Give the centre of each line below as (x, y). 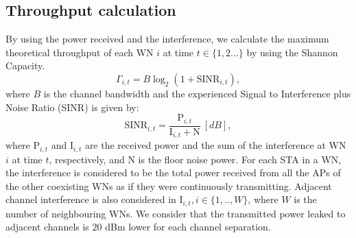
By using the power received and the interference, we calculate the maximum (167, 39)
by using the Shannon (292, 52)
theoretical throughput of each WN (80, 52)
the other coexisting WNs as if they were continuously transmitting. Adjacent (169, 186)
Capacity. (25, 66)
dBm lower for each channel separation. (188, 227)
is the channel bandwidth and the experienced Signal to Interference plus (197, 93)
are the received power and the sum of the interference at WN (215, 145)
